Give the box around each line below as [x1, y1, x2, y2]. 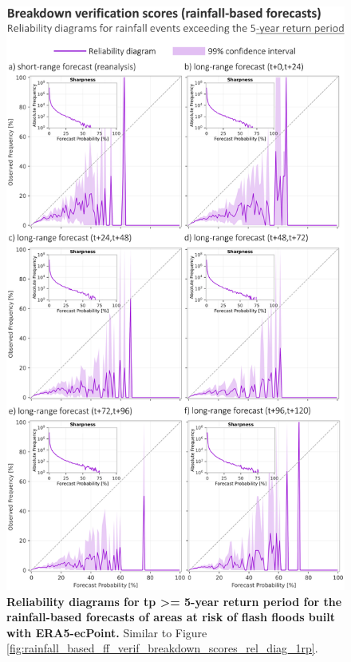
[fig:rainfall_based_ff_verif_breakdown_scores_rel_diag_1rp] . [6, 640, 318, 656]
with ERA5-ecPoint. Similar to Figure [6, 624, 207, 640]
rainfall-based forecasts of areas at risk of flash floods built [6, 608, 335, 625]
